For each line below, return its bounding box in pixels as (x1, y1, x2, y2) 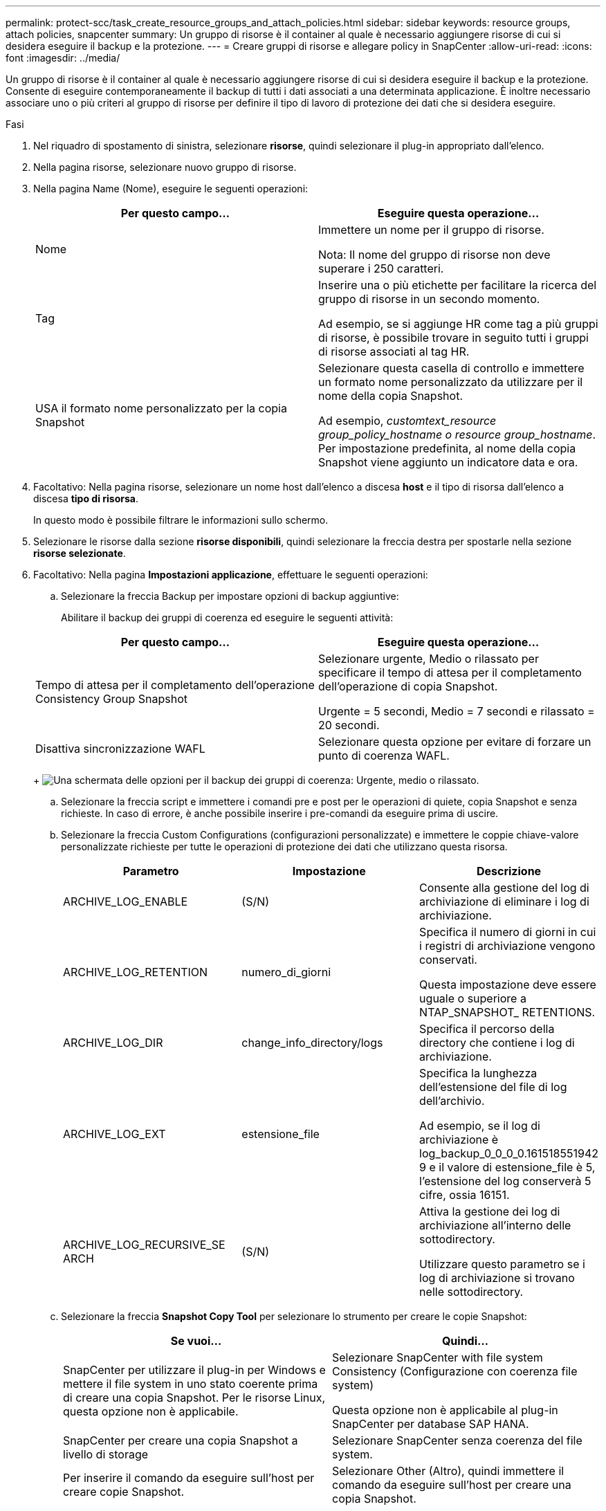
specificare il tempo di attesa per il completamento (318, 666, 582, 679)
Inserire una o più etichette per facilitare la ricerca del (318, 278, 597, 292)
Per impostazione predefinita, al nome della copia (318, 441, 576, 455)
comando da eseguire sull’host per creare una (332, 1478, 571, 1492)
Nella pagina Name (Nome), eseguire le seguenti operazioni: (33, 183, 309, 194)
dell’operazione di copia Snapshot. (318, 679, 498, 693)
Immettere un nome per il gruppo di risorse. (318, 223, 544, 237)
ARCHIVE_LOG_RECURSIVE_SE (63, 1238, 226, 1252)
